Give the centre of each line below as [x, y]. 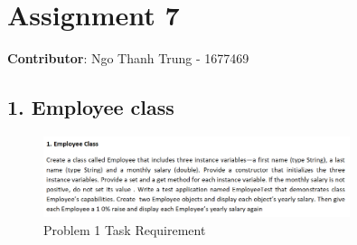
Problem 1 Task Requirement [125, 229]
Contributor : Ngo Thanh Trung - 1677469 [128, 58]
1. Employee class [91, 107]
